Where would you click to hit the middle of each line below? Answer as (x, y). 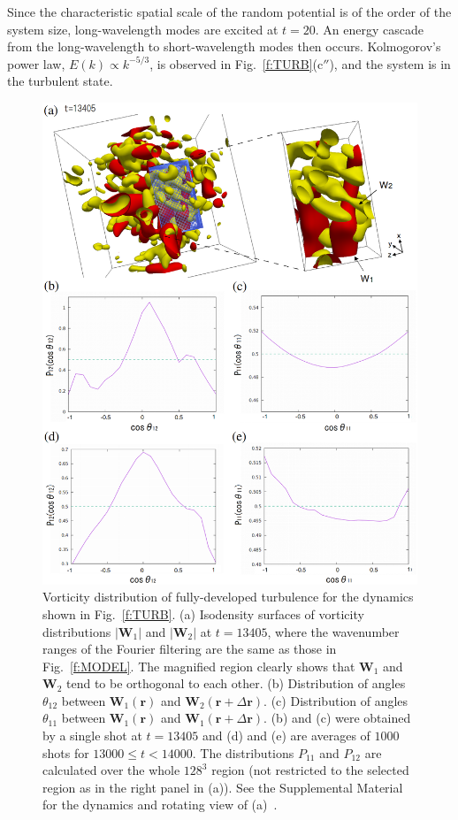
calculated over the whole (111, 770)
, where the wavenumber (333, 631)
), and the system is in (390, 63)
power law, (36, 63)
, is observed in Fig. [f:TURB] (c (237, 63)
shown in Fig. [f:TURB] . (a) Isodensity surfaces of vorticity (203, 613)
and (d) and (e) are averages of (286, 736)
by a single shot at (92, 736)
